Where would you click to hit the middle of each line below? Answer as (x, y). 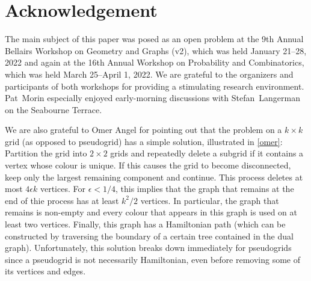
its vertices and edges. (45, 271)
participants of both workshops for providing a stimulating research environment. (155, 86)
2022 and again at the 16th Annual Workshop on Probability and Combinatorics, (155, 62)
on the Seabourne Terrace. (54, 109)
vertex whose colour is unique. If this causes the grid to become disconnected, (148, 165)
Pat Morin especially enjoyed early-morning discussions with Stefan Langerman (152, 98)
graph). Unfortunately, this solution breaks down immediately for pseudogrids (148, 248)
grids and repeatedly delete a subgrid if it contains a (207, 153)
